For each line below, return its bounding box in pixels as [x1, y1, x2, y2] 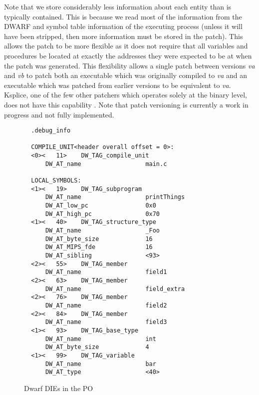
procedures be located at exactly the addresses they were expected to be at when [4, 50, 252, 60]
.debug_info [31, 127, 71, 134]
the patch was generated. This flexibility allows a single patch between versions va [4, 60, 255, 70]
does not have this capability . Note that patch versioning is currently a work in [4, 99, 249, 109]
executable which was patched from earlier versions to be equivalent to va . [4, 79, 231, 90]
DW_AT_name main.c [45, 160, 167, 167]
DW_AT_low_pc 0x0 [45, 202, 156, 209]
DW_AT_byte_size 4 [45, 343, 149, 351]
